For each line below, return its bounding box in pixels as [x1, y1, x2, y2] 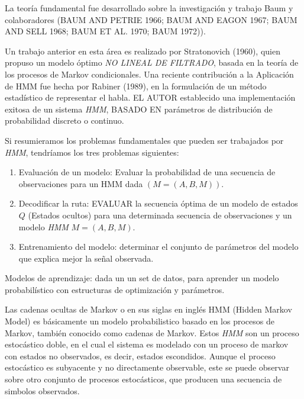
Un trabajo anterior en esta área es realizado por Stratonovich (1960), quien [5, 44, 280, 57]
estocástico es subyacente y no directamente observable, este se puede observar [5, 361, 289, 374]
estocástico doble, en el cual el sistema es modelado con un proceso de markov [5, 338, 289, 350]
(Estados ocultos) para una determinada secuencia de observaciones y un [28, 208, 292, 221]
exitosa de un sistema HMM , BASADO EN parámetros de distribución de [5, 102, 273, 115]
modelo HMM [18, 220, 69, 233]
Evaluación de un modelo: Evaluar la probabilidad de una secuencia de [18, 166, 276, 178]
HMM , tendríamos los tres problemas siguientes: [5, 146, 179, 158]
